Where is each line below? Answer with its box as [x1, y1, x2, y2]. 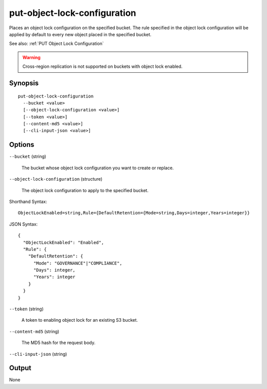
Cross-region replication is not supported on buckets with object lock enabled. [22, 63, 183, 69]
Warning [22, 54, 41, 60]
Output [9, 364, 32, 372]
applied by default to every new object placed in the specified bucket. [9, 31, 152, 37]
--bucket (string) [9, 153, 46, 159]
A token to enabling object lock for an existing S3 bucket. [21, 317, 138, 323]
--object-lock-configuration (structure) [9, 176, 103, 182]
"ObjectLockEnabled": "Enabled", [23, 240, 104, 245]
